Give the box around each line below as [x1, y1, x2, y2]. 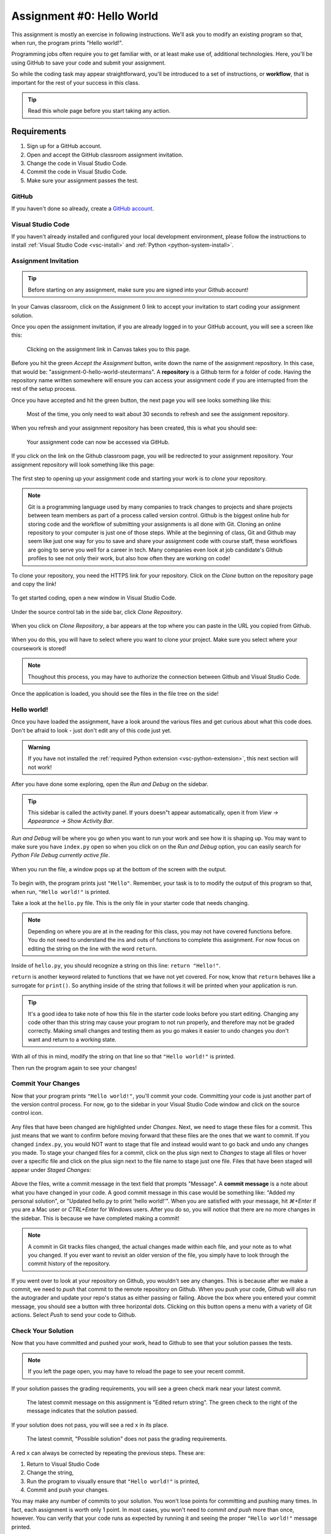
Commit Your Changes [11, 1079, 80, 1088]
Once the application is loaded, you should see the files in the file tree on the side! [11, 690, 219, 698]
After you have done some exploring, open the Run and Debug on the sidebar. [11, 780, 208, 788]
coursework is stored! [11, 644, 67, 652]
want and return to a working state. [28, 1036, 116, 1043]
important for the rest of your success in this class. [11, 79, 140, 86]
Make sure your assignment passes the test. [26, 177, 139, 184]
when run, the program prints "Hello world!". [11, 39, 123, 46]
